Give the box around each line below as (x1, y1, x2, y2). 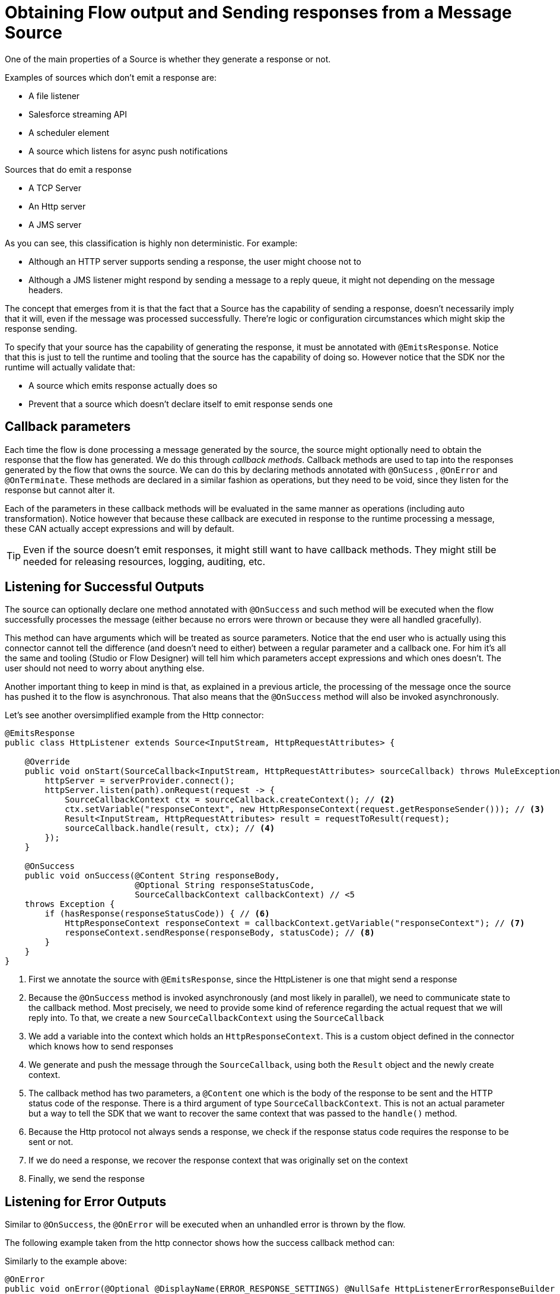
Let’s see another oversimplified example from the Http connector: (5, 710, 264, 721)
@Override (24, 757, 70, 767)
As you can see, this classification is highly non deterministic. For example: (5, 237, 298, 248)
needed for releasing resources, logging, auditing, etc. (23, 555, 266, 567)
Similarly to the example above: (5, 1256, 127, 1267)
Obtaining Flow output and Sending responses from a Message (5, 2, 512, 23)
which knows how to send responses (28, 1041, 173, 1052)
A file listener (28, 90, 80, 101)
